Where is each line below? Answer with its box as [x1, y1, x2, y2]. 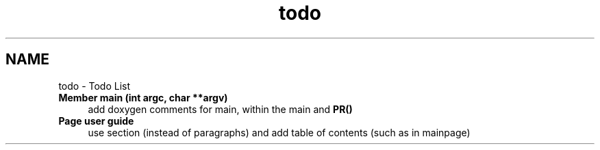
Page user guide [58, 114, 134, 127]
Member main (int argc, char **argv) [58, 91, 228, 103]
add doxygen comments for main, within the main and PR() [88, 103, 353, 115]
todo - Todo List [58, 79, 131, 92]
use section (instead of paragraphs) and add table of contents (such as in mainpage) [88, 126, 471, 138]
